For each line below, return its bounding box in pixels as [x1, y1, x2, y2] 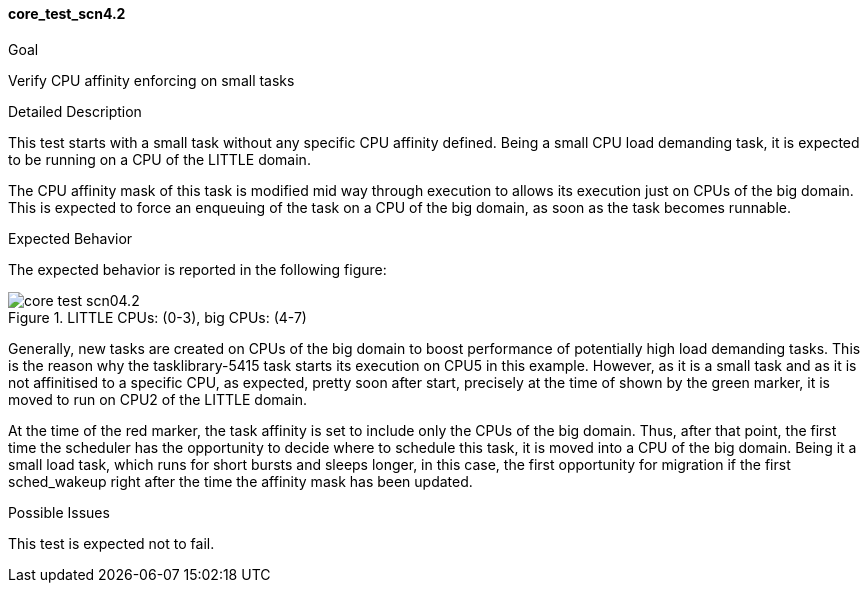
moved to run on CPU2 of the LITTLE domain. [8, 390, 308, 408]
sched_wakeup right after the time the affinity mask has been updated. [8, 472, 473, 490]
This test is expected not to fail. [8, 534, 215, 552]
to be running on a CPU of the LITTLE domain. [8, 150, 311, 168]
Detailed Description [8, 102, 142, 120]
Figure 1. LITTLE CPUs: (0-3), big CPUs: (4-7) [8, 308, 307, 326]
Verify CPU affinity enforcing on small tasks [8, 71, 295, 89]
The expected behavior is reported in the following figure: [8, 260, 387, 278]
